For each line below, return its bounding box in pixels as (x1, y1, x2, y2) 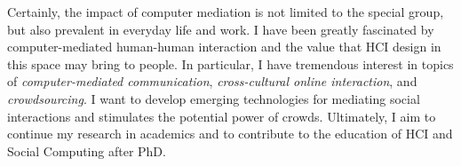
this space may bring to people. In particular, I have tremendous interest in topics (7, 54, 454, 73)
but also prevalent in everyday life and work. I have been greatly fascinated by (7, 20, 434, 38)
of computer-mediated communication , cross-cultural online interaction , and (7, 72, 417, 91)
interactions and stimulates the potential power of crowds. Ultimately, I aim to (7, 107, 436, 125)
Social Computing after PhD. (7, 141, 166, 160)
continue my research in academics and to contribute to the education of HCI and (7, 124, 453, 143)
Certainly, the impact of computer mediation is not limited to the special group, (7, 3, 444, 20)
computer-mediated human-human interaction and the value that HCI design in (7, 37, 441, 56)
